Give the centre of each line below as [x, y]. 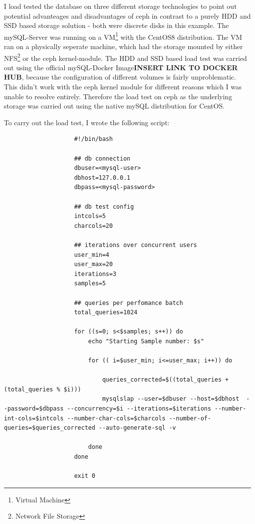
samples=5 [90, 284]
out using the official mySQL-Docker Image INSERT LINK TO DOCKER [121, 67]
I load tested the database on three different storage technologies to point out [120, 6]
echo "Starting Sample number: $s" [146, 341]
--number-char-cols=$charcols [116, 418]
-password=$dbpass [34, 409]
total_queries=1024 [106, 313]
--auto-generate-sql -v [137, 428]
